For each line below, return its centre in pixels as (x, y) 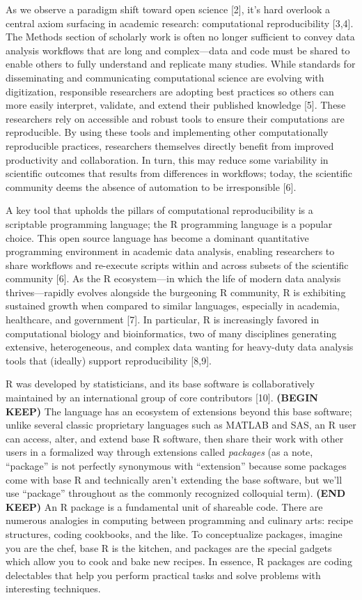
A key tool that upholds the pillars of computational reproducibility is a (159, 210)
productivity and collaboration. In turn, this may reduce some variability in (167, 159)
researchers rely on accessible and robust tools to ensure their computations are (175, 118)
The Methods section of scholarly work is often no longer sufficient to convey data (180, 37)
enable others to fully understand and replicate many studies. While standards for (181, 64)
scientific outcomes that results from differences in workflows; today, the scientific (179, 173)
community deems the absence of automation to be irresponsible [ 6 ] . (151, 186)
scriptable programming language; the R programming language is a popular (169, 223)
